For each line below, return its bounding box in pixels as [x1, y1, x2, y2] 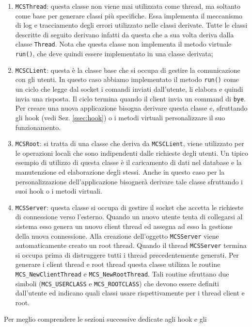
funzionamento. [15, 122, 61, 132]
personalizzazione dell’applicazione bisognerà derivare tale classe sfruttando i [15, 176, 243, 186]
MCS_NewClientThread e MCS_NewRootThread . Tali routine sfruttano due [15, 269, 229, 279]
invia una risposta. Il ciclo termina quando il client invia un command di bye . [15, 93, 246, 103]
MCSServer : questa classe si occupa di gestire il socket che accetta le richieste [15, 202, 243, 212]
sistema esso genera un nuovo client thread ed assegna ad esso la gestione [15, 221, 233, 231]
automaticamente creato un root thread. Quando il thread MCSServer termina [15, 240, 247, 250]
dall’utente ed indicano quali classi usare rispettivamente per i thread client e [15, 288, 245, 298]
